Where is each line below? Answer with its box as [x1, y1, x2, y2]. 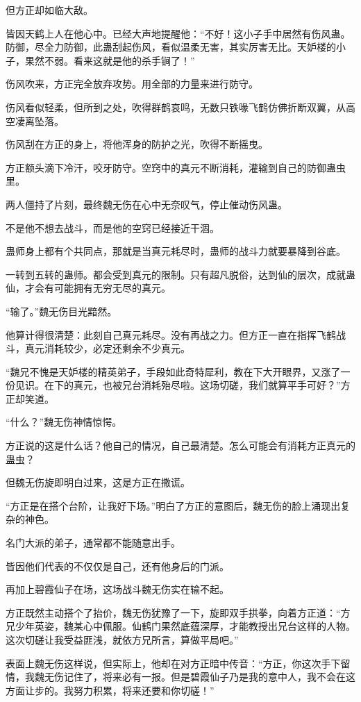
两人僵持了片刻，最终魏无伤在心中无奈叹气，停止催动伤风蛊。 [6, 197, 287, 211]
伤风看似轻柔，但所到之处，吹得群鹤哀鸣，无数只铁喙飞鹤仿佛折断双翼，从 [6, 99, 346, 114]
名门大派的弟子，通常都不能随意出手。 [6, 535, 180, 550]
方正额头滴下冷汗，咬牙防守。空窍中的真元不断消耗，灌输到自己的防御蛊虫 [6, 160, 346, 174]
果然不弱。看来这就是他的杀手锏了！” [24, 53, 195, 67]
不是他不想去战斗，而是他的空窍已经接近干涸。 [6, 220, 219, 235]
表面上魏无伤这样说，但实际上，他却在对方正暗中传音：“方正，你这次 [6, 655, 321, 670]
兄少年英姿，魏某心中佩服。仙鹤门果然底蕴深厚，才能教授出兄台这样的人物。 [6, 619, 355, 633]
